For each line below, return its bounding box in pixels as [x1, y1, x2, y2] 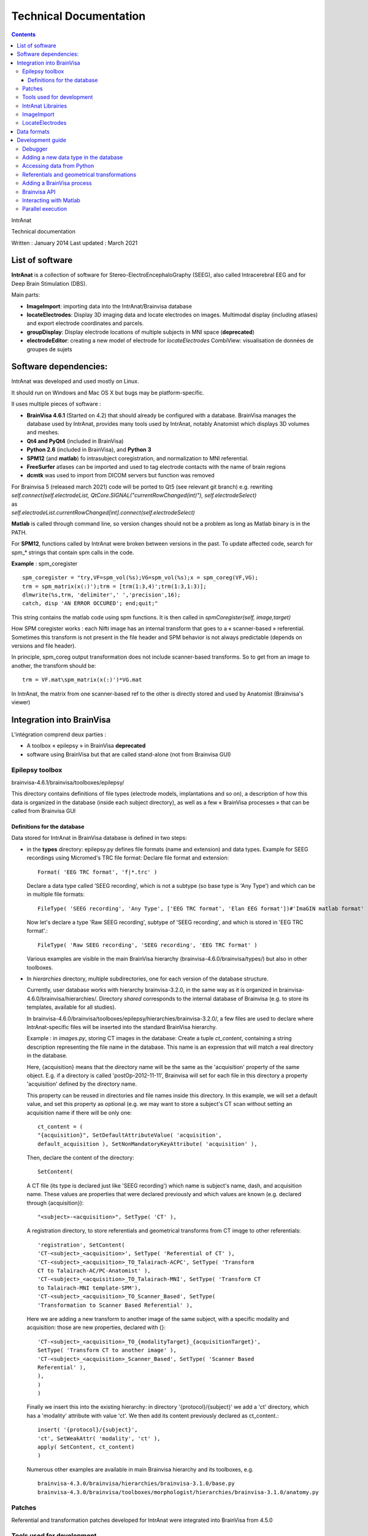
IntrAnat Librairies [22, 102, 67, 109]
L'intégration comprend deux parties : [11, 731, 107, 738]
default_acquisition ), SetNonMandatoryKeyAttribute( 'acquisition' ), [37, 1140, 258, 1147]
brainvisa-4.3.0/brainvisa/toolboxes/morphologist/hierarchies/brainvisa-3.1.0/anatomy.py [37, 1489, 319, 1495]
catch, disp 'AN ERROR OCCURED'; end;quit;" [22, 600, 159, 607]
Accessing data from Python [22, 162, 94, 170]
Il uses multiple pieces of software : [11, 400, 101, 408]
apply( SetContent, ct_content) [37, 1444, 135, 1451]
